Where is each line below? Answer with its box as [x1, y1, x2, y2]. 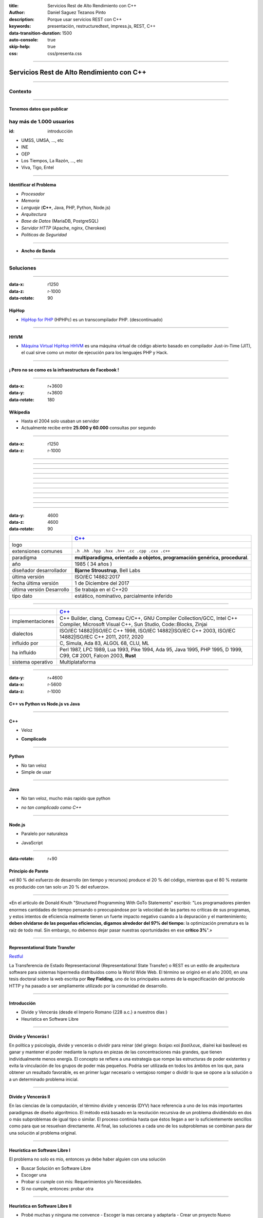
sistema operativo [12, 658, 53, 665]
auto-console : [9, 37, 38, 42]
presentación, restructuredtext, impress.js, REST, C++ [47, 23, 156, 29]
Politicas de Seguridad [21, 232, 67, 238]
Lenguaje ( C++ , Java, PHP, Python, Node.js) [21, 205, 111, 210]
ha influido [12, 649, 37, 656]
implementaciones [12, 618, 55, 625]
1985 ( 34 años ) [75, 560, 112, 567]
